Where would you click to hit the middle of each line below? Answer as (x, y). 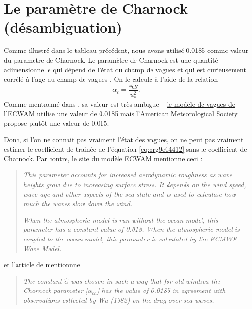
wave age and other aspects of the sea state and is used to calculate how (129, 194)
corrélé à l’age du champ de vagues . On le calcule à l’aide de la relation (111, 79)
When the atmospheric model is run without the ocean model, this (120, 219)
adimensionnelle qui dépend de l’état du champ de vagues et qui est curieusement (125, 69)
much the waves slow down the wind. (78, 203)
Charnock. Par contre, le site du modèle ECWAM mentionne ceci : (103, 158)
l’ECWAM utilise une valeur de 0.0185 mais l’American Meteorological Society (121, 113)
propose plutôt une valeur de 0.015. (57, 123)
